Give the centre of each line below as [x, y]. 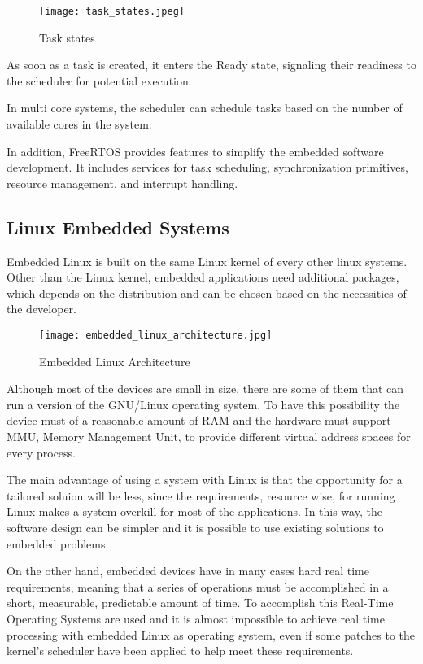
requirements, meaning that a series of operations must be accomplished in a [198, 586]
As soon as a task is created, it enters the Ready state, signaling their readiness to [211, 65]
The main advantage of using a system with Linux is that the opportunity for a [205, 480]
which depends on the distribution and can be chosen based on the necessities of [207, 293]
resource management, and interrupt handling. [122, 183]
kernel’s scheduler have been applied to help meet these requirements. [180, 651]
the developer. [41, 309]
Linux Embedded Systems [118, 227]
